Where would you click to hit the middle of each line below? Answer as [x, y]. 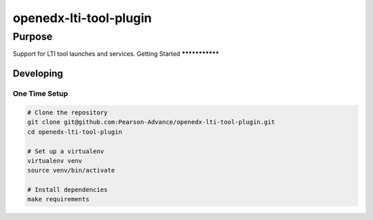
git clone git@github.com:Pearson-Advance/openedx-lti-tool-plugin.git [151, 122]
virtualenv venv [55, 161]
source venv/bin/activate [71, 170]
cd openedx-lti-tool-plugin [75, 132]
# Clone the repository [68, 112]
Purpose [33, 37]
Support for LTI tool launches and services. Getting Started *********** [116, 54]
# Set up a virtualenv [66, 151]
